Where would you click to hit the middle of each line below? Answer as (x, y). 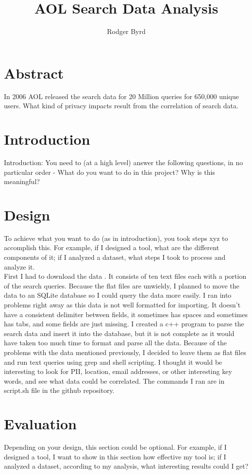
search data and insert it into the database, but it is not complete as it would (119, 333)
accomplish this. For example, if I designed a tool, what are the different (112, 247)
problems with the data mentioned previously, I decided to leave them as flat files (125, 352)
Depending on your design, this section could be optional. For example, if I (115, 447)
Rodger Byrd (126, 31)
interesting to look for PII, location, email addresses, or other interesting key (118, 371)
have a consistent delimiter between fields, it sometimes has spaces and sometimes (126, 314)
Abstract (34, 73)
